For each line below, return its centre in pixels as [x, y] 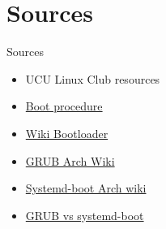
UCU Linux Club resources [93, 78]
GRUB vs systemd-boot [85, 215]
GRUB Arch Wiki [70, 160]
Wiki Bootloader [67, 133]
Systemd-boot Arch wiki [86, 188]
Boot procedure [64, 106]
